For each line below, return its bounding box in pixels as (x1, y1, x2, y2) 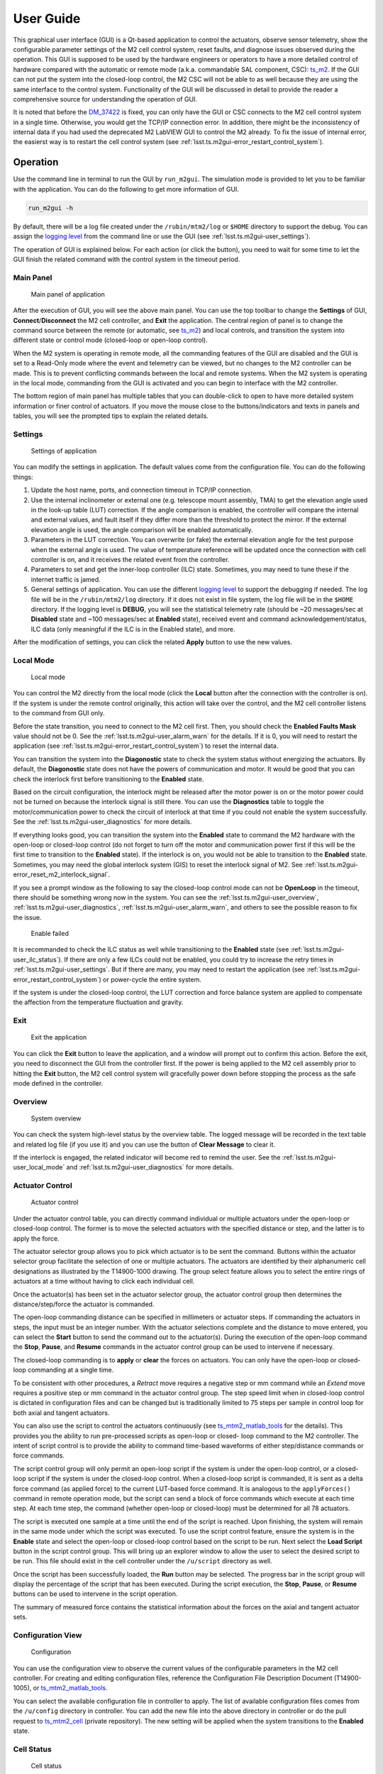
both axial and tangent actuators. (13, 1409, 110, 1417)
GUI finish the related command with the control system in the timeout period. (13, 255, 240, 263)
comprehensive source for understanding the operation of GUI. (13, 94, 198, 103)
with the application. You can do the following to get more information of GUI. (13, 184, 239, 193)
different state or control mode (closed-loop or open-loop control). (13, 336, 209, 344)
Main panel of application (30, 290, 106, 298)
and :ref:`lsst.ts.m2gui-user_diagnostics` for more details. (66, 1163, 234, 1172)
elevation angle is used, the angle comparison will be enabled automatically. (30, 525, 253, 534)
